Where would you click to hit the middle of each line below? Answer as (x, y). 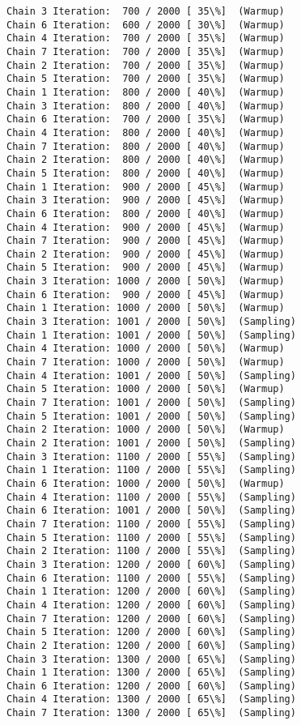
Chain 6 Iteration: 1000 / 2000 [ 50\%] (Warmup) (146, 483)
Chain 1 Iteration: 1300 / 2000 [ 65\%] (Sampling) (151, 673)
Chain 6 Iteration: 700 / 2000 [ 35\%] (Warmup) (146, 119)
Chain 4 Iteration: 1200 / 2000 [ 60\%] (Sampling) (151, 605)
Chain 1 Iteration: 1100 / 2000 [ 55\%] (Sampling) (151, 470)
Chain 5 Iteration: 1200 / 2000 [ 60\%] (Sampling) (151, 632)
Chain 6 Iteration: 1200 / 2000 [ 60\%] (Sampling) (151, 686)
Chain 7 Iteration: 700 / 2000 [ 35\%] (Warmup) (146, 51)
